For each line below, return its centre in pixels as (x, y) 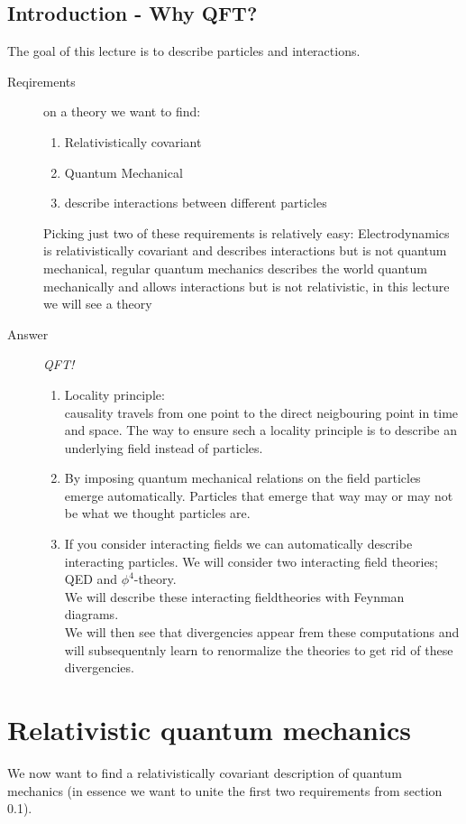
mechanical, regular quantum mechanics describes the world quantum (235, 268)
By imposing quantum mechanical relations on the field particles (242, 478)
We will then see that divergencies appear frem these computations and (262, 632)
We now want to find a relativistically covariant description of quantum (205, 772)
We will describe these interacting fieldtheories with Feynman (234, 596)
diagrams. (91, 614)
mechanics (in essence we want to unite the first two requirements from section (225, 790)
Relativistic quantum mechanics (209, 730)
